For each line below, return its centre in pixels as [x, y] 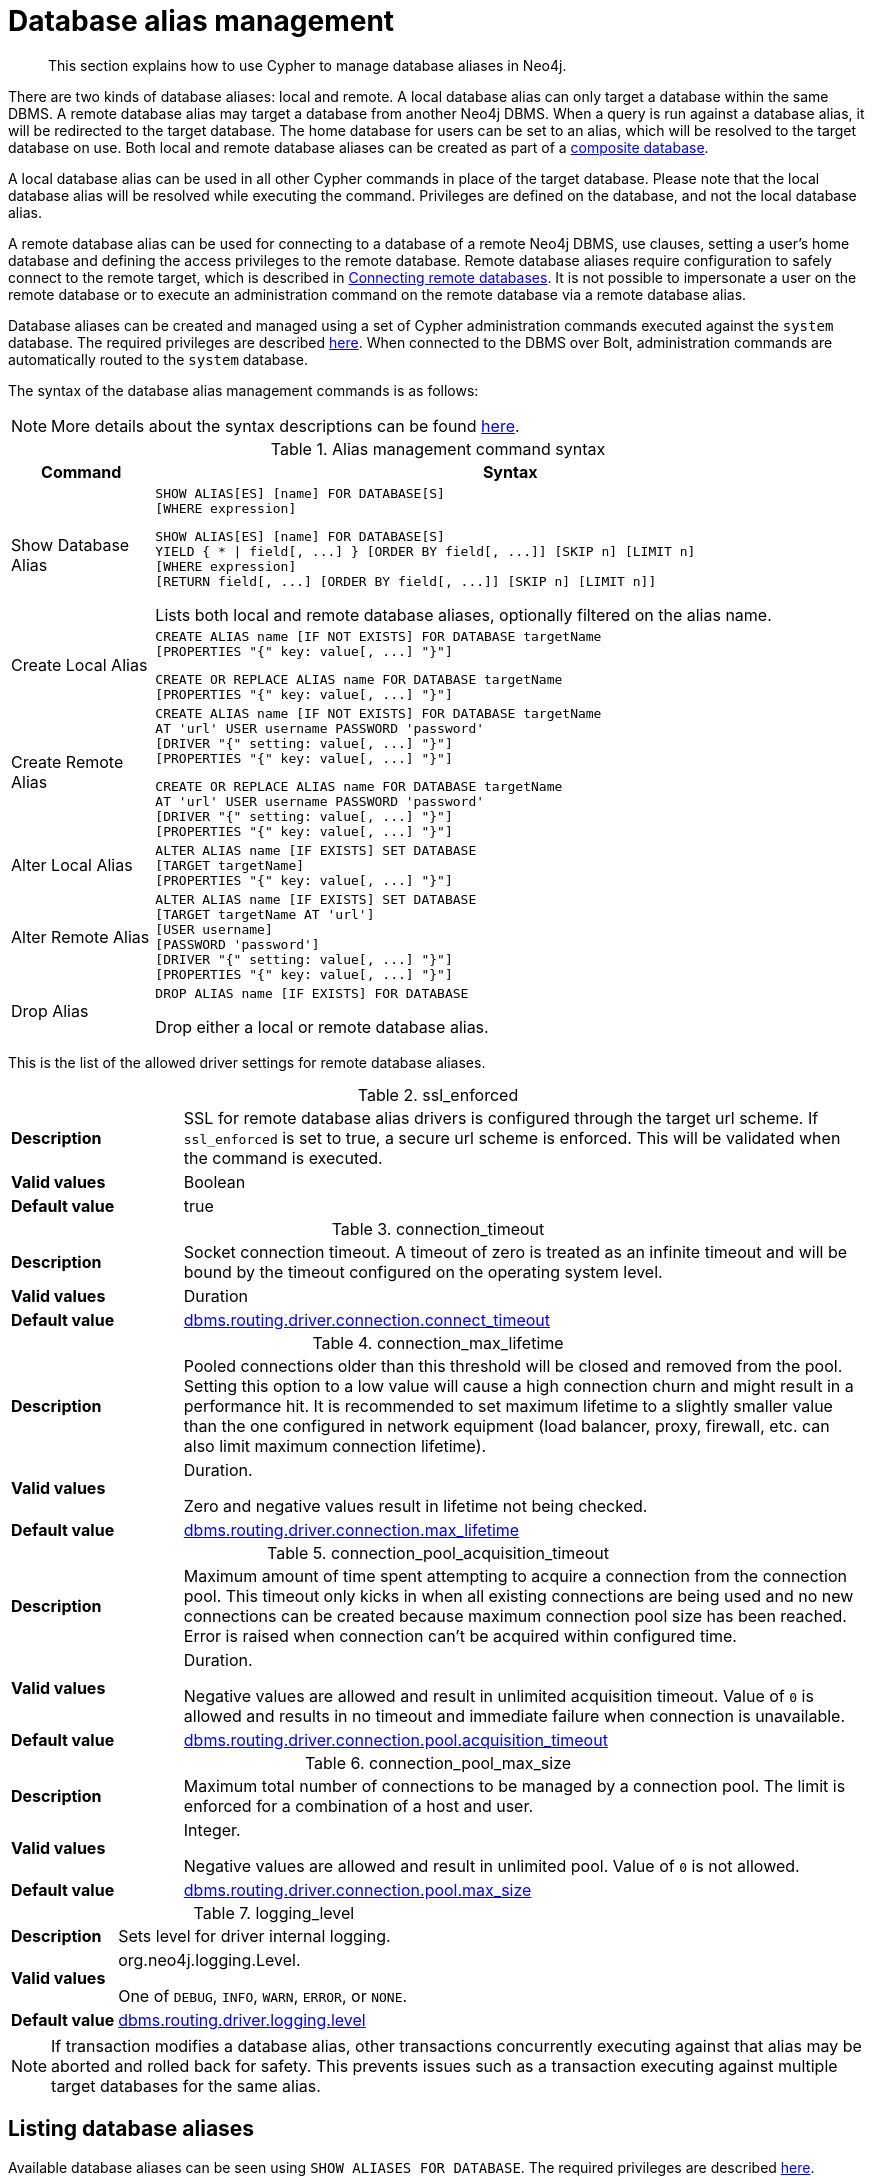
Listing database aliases [131, 2129]
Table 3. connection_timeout [438, 1228]
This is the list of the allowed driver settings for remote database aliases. [247, 1062]
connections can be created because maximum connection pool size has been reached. [515, 1615]
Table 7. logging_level [274, 1912]
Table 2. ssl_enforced [438, 1094]
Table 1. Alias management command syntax [438, 448]
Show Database [70, 545]
